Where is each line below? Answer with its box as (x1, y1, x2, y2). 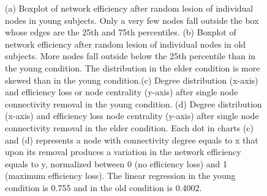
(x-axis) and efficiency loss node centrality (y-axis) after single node (5, 109, 259, 122)
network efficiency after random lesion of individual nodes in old (5, 37, 246, 50)
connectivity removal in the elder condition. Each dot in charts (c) (5, 121, 254, 134)
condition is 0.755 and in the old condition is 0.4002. (5, 181, 202, 194)
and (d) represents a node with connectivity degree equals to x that (5, 133, 258, 146)
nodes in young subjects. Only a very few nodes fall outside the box (5, 13, 259, 26)
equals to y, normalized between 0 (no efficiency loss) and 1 (5, 157, 228, 170)
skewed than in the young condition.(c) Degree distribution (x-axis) (5, 73, 258, 86)
